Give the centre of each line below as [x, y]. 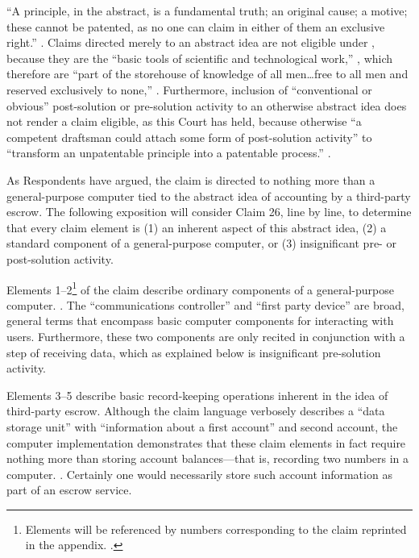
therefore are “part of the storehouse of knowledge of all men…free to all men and [207, 74]
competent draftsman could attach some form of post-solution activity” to [189, 137]
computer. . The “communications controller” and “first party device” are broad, [205, 304]
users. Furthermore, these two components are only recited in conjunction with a [206, 336]
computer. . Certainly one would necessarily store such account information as [199, 474]
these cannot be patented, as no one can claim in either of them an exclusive [196, 26]
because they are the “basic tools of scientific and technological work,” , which [200, 58]
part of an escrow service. [69, 490]
